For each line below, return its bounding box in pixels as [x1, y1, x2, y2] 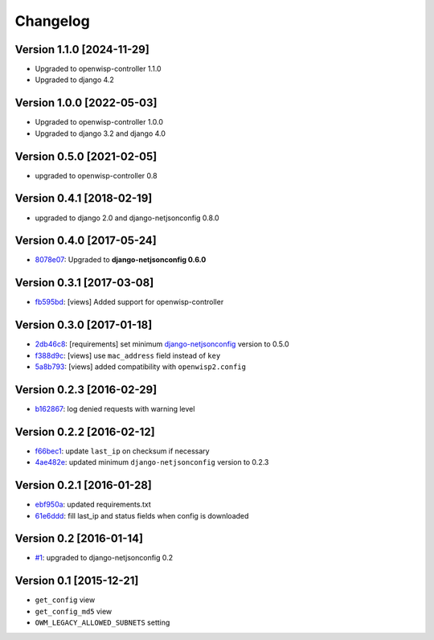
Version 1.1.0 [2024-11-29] [14, 43, 150, 56]
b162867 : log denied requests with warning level [35, 404, 195, 413]
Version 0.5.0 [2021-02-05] [14, 150, 158, 163]
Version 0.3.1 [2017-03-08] [14, 276, 154, 289]
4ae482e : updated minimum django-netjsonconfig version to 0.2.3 [35, 457, 269, 467]
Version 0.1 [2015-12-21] [14, 574, 139, 588]
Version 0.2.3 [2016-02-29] [14, 383, 158, 396]
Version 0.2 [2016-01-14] [14, 531, 144, 546]
